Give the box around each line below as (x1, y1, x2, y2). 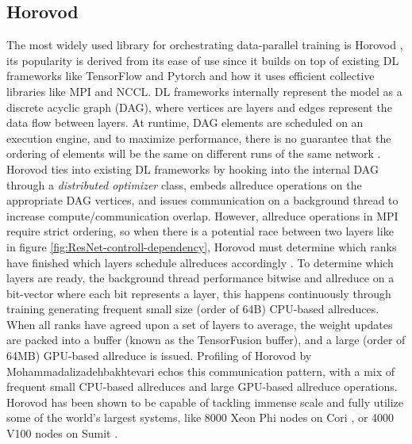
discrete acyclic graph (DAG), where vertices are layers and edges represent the (6, 98, 392, 115)
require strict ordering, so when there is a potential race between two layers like (6, 223, 394, 239)
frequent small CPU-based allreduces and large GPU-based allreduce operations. (6, 378, 398, 395)
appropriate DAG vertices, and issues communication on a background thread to (6, 192, 399, 209)
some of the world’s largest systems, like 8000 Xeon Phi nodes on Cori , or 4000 (6, 409, 395, 426)
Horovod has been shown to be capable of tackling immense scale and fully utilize (6, 393, 404, 410)
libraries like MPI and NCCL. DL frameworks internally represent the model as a (6, 82, 402, 99)
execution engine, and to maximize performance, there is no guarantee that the (6, 129, 391, 146)
